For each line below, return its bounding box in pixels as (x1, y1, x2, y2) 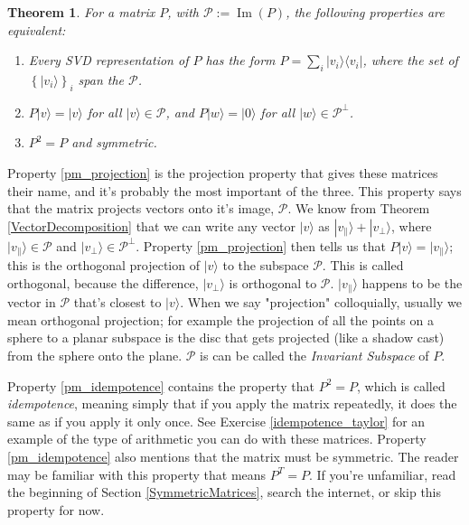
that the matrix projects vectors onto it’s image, (7, 199, 275, 218)
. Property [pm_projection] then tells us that (136, 236, 386, 255)
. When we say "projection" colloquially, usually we (180, 293, 462, 312)
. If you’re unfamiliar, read (308, 464, 456, 483)
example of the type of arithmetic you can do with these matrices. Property (7, 429, 427, 448)
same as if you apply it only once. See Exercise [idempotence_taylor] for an (7, 411, 426, 430)
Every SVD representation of (28, 51, 189, 70)
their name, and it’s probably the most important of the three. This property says (7, 181, 462, 200)
